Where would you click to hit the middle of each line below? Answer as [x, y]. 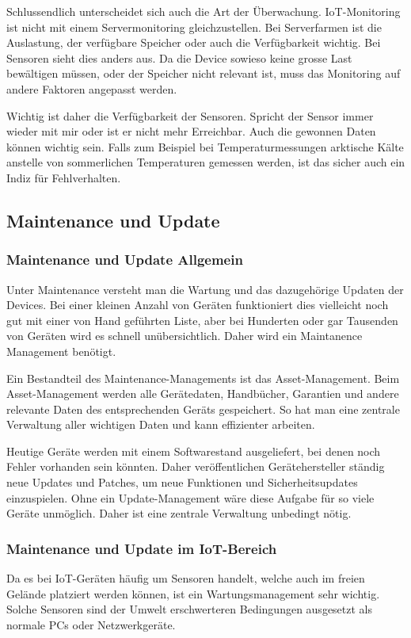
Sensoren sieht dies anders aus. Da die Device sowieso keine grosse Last [179, 57]
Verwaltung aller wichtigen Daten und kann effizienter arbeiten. [161, 424]
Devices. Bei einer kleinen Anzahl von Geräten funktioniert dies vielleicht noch [198, 305]
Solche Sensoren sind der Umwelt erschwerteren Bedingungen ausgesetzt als [190, 609]
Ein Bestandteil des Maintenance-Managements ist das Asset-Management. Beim [203, 378]
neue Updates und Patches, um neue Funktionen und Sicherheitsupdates [182, 482]
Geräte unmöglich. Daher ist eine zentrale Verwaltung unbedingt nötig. [179, 513]
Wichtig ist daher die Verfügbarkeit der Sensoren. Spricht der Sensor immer [190, 115]
